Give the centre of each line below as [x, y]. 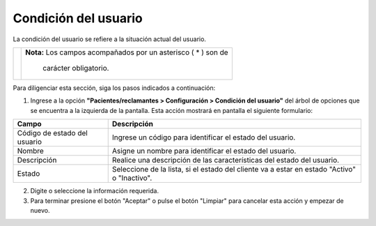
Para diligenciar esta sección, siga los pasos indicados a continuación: [114, 88]
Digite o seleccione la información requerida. [95, 191]
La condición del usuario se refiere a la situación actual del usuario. [110, 39]
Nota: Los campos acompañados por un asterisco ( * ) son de [127, 52]
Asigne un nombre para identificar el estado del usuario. [204, 151]
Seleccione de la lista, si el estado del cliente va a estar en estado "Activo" [234, 169]
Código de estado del [53, 133]
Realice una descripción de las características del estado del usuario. [226, 160]
